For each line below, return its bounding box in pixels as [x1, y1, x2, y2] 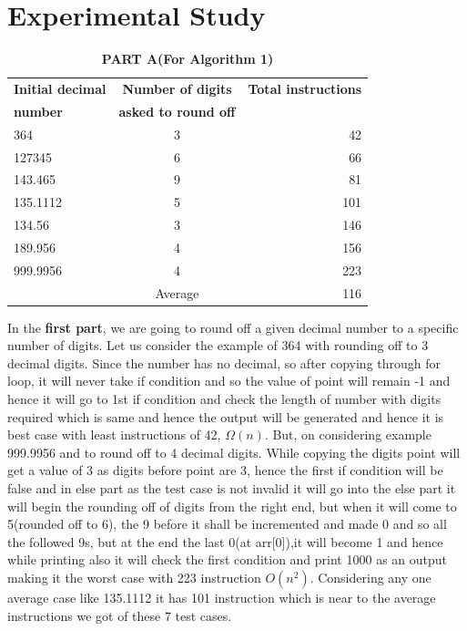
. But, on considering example [264, 425, 431, 444]
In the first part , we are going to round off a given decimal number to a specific [7, 317, 459, 336]
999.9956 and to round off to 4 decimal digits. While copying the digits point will [7, 442, 461, 461]
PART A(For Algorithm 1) [101, 49, 274, 68]
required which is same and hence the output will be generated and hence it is [7, 407, 444, 426]
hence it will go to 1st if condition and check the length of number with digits [7, 389, 442, 409]
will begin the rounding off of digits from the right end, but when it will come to [7, 496, 457, 515]
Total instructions [248, 78, 362, 98]
